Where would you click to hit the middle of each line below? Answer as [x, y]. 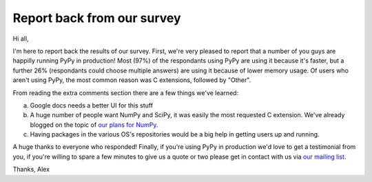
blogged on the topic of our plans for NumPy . [94, 125]
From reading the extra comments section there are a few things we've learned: [126, 92]
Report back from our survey [97, 18]
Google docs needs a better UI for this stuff [92, 105]
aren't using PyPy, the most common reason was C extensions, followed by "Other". [132, 80]
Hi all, [21, 39]
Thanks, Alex [31, 170]
